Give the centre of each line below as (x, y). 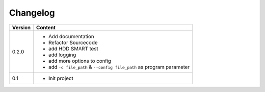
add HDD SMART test (73, 48)
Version (21, 27)
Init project (61, 78)
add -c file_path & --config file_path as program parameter (119, 67)
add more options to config (80, 61)
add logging (62, 55)
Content (46, 27)
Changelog (32, 13)
